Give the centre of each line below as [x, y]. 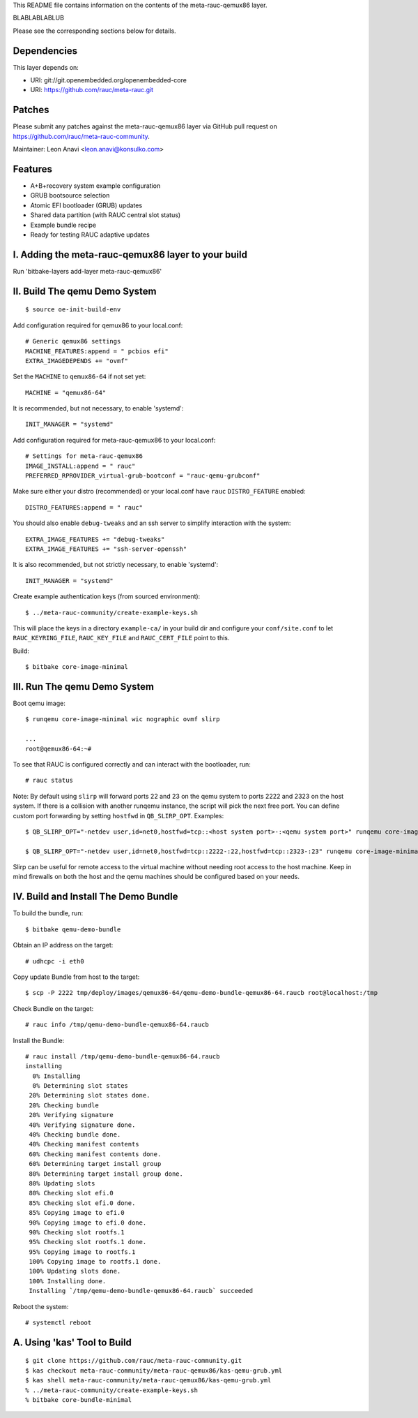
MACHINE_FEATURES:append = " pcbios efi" [97, 351]
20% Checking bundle [64, 1105]
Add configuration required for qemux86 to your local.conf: [98, 325]
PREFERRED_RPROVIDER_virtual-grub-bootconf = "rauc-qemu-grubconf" [143, 476]
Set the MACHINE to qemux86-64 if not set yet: [79, 376]
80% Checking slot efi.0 [71, 1193]
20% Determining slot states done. [90, 1095]
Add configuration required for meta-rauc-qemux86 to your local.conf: [114, 440]
